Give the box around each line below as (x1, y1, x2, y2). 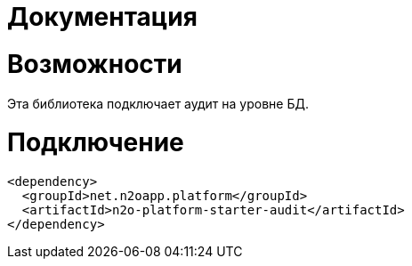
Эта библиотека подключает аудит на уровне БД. (7, 95, 309, 111)
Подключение (7, 127, 184, 158)
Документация (7, 2, 198, 32)
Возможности (7, 48, 182, 79)
